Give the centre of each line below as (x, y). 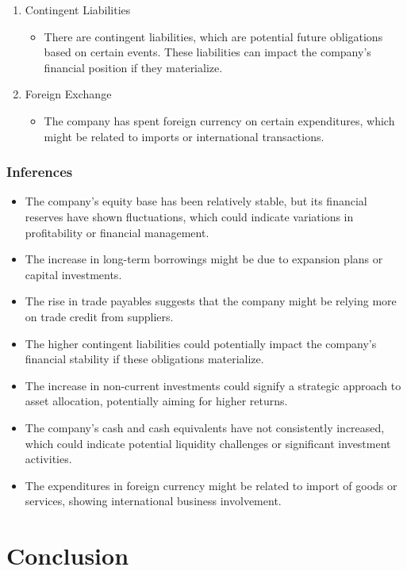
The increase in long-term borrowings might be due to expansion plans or (204, 259)
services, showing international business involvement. (153, 501)
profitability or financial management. (117, 232)
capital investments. (73, 274)
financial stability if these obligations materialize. (144, 359)
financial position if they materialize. (133, 67)
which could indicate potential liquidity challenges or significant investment (208, 443)
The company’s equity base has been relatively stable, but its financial (196, 201)
